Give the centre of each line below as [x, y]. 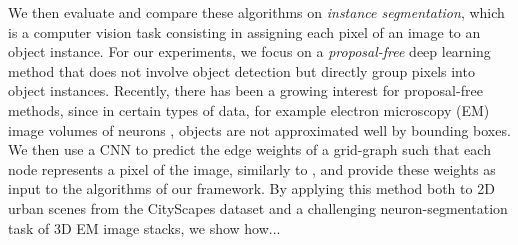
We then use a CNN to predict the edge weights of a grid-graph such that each [249, 149]
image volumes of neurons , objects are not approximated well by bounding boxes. [259, 129]
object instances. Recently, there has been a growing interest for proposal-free [245, 90]
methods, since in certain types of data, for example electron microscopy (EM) [249, 109]
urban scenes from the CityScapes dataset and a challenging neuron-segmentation [258, 207]
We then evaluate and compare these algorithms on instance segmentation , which [256, 12]
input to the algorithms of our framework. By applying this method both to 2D [251, 188]
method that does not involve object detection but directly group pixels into [241, 70]
